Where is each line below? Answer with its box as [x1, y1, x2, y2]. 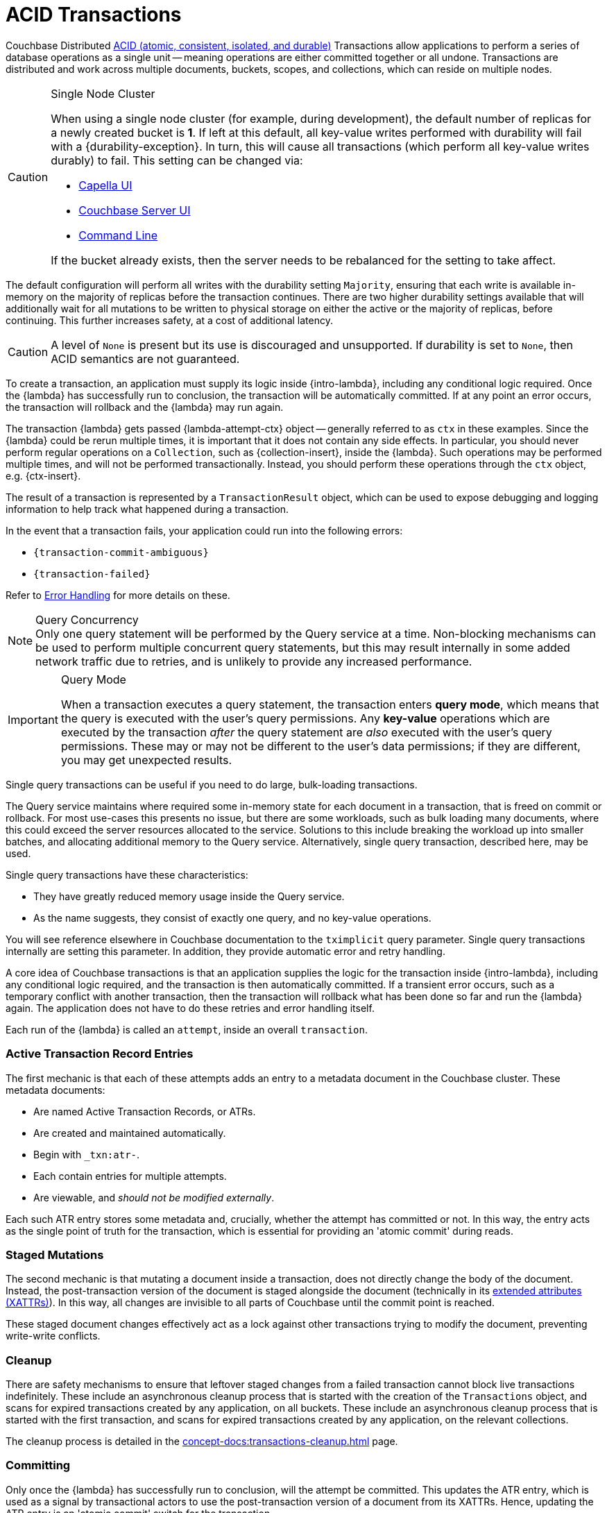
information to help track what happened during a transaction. [6, 502, 289, 515]
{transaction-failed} [33, 568, 151, 580]
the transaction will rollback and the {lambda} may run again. [6, 400, 284, 413]
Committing [6, 1458, 71, 1473]
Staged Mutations [6, 1247, 104, 1262]
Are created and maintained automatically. [33, 1126, 226, 1139]
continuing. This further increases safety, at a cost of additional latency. [6, 314, 333, 326]
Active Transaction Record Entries [6, 1047, 194, 1061]
